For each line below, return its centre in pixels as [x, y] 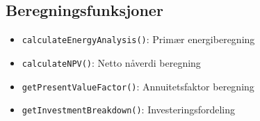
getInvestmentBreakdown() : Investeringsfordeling [129, 110]
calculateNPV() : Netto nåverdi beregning [111, 62]
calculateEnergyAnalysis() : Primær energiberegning [138, 39]
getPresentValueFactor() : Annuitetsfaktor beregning [138, 86]
